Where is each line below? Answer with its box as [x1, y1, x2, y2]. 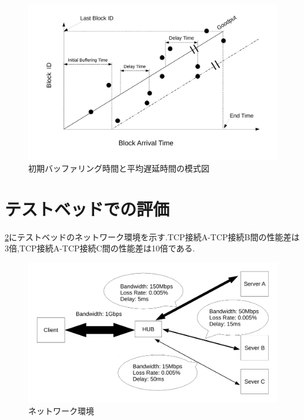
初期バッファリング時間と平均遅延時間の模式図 [28, 162, 209, 174]
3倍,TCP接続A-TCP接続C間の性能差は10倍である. [5, 242, 195, 254]
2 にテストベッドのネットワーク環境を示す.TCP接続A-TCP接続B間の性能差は [5, 230, 300, 243]
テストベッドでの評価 [5, 196, 170, 220]
